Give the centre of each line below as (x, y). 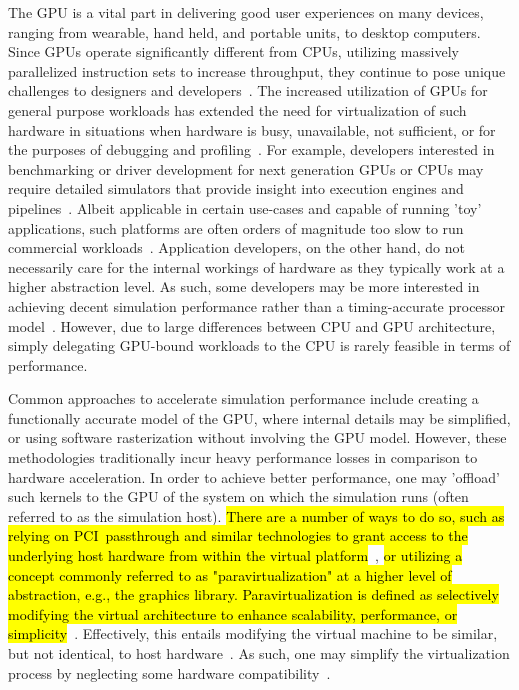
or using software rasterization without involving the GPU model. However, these (257, 437)
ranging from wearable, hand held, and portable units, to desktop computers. (244, 31)
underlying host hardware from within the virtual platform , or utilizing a (235, 555)
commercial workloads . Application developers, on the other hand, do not (236, 247)
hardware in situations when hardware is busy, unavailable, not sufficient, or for (252, 129)
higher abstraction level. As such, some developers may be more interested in (244, 286)
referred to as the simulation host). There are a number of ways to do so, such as (256, 515)
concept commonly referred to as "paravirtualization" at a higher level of (230, 574)
